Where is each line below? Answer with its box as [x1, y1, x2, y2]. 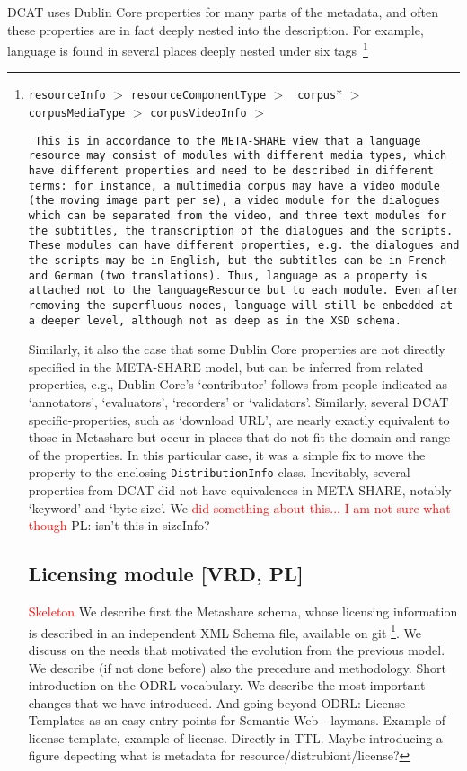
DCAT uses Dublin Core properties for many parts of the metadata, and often [7, 3, 439, 21]
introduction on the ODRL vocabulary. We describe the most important [28, 676, 426, 695]
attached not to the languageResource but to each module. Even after [28, 284, 460, 297]
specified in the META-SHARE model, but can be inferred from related [28, 357, 424, 376]
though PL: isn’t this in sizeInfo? [28, 516, 210, 535]
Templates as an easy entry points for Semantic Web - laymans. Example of [28, 711, 445, 730]
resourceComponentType [130, 89, 267, 102]
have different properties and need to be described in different [28, 164, 434, 178]
